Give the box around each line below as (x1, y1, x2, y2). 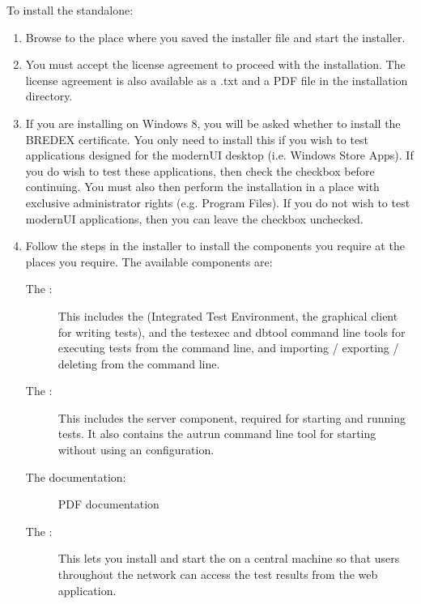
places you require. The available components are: (25, 253, 273, 270)
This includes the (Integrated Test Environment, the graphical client (57, 307, 398, 324)
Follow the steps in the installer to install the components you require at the (25, 237, 405, 254)
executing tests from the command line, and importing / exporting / (57, 339, 399, 356)
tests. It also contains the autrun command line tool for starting (57, 425, 376, 442)
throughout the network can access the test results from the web (57, 566, 378, 583)
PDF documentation (57, 496, 159, 513)
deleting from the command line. (57, 355, 220, 372)
